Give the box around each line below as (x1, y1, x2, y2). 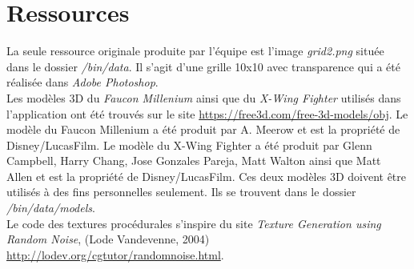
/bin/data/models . (6, 199, 95, 216)
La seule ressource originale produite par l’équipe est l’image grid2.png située (6, 42, 384, 59)
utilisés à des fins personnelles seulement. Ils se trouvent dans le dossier (6, 183, 356, 200)
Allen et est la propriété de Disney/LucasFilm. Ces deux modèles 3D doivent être (6, 167, 406, 184)
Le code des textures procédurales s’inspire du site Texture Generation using (6, 215, 381, 231)
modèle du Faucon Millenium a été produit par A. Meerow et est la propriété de (6, 121, 400, 138)
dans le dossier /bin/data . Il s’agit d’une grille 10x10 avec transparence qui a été (6, 58, 400, 74)
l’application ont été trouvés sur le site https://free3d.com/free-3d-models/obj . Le (6, 105, 408, 122)
